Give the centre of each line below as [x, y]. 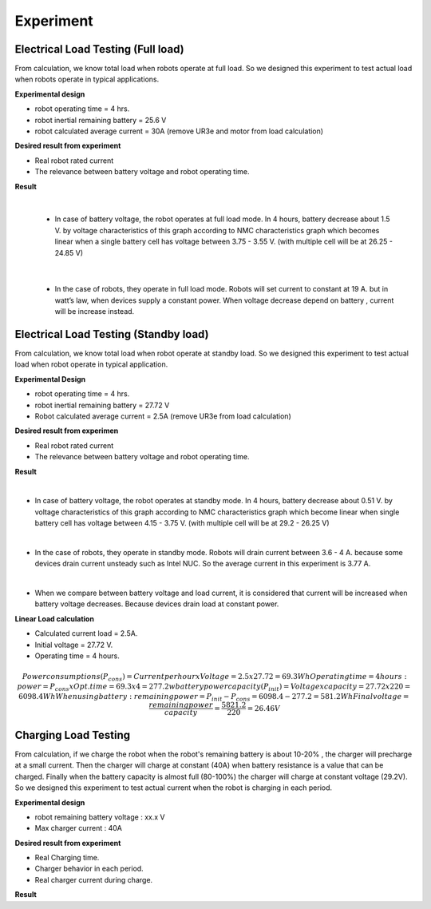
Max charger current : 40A [79, 828]
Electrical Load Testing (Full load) [99, 49]
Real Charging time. [67, 858]
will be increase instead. [95, 312]
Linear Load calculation [55, 618]
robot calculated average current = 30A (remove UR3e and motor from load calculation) [179, 131]
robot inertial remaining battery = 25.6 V [101, 120]
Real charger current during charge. [94, 879]
